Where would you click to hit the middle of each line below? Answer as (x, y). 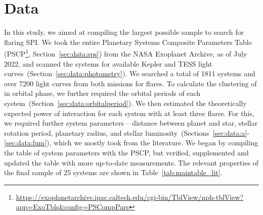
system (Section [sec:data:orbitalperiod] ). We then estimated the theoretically (125, 103)
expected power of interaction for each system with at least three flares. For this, (129, 113)
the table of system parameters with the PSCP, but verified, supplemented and (126, 152)
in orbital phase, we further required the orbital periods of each (102, 93)
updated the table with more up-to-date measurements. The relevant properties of (131, 162)
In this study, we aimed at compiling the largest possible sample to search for (124, 32)
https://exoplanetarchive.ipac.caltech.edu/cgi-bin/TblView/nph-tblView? (130, 197)
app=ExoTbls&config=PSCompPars (73, 207)
